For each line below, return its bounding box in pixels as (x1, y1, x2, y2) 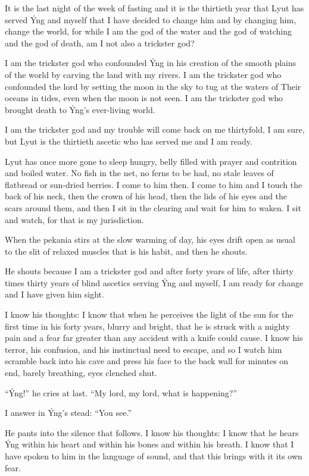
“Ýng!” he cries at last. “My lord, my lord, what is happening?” (5, 386, 238, 399)
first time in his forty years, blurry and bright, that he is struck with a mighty (5, 320, 291, 332)
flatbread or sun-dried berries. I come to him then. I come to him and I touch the (5, 178, 302, 190)
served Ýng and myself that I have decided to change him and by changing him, (5, 13, 296, 26)
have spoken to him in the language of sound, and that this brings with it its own (5, 450, 302, 462)
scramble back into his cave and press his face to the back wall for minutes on (5, 355, 289, 367)
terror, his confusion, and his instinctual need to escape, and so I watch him (5, 343, 282, 355)
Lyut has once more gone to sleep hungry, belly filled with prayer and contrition (5, 155, 297, 167)
